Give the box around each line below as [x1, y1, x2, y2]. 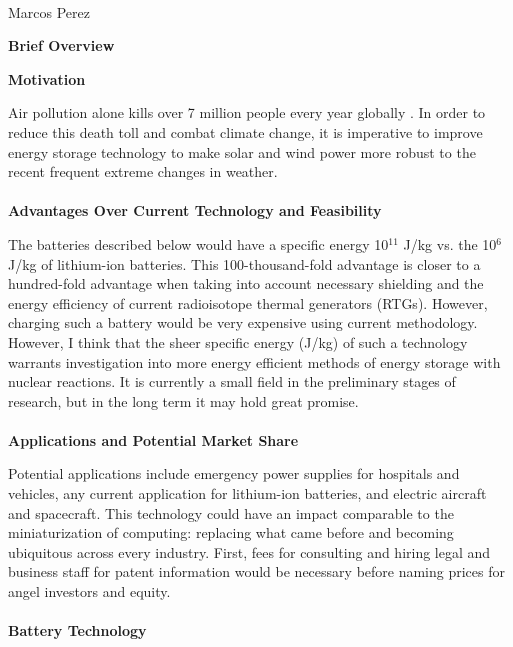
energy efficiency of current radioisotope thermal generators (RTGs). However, [8, 292, 488, 313]
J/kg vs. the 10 [403, 233, 497, 254]
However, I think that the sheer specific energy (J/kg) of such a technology [8, 331, 468, 352]
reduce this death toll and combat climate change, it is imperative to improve [8, 121, 483, 142]
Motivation [8, 68, 86, 89]
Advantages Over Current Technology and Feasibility [8, 200, 382, 221]
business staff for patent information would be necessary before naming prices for [8, 561, 505, 582]
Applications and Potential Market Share [8, 429, 299, 450]
